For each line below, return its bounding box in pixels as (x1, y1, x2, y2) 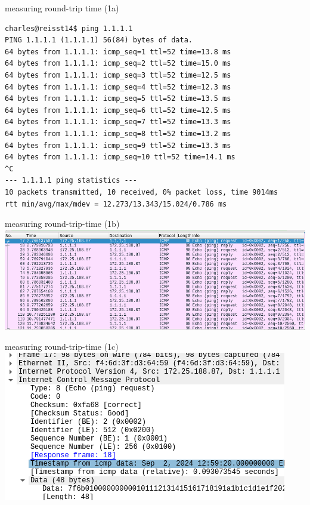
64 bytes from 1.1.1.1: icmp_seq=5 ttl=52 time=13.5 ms (5, 94, 231, 103)
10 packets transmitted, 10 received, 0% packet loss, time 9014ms (5, 187, 278, 196)
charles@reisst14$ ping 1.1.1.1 (5, 24, 133, 33)
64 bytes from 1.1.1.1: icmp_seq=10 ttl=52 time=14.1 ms (5, 153, 235, 162)
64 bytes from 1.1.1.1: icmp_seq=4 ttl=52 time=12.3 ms (5, 82, 231, 91)
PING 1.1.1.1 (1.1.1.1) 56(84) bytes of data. (5, 36, 193, 45)
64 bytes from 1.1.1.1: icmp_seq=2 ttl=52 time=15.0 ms (5, 59, 231, 68)
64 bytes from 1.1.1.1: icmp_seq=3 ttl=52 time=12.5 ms (5, 70, 231, 79)
